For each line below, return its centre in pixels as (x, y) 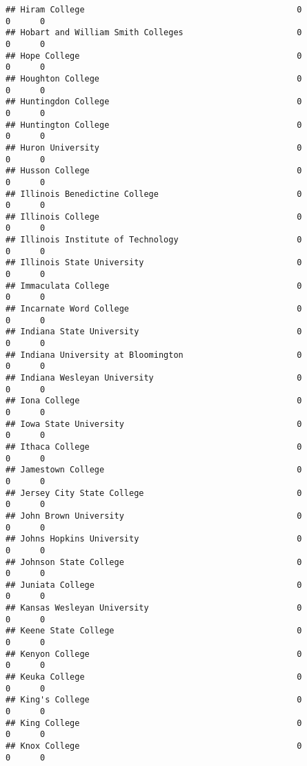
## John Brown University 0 (154, 516)
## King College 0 (154, 723)
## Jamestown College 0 (154, 470)
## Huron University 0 (154, 147)
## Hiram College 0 (154, 10)
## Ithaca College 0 (154, 447)
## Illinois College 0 (154, 217)
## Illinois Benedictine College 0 (154, 194)
